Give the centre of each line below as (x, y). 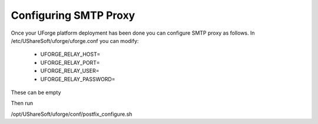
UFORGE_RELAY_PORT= (70, 62)
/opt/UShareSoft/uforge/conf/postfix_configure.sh (72, 114)
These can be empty (36, 92)
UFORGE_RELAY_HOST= (70, 54)
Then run (22, 103)
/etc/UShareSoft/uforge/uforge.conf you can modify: (75, 41)
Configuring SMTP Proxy (73, 15)
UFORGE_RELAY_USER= (70, 71)
